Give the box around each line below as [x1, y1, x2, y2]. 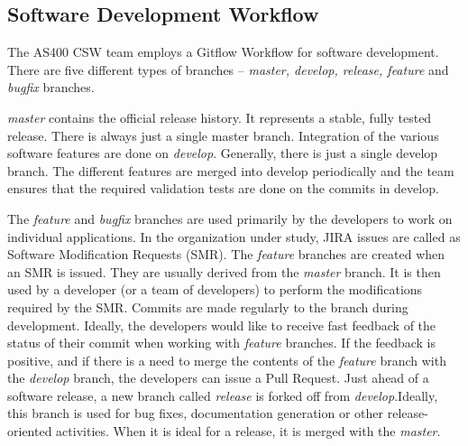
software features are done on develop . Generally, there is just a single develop [7, 144, 438, 163]
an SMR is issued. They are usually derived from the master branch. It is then [7, 262, 441, 281]
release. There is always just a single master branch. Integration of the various [7, 125, 439, 144]
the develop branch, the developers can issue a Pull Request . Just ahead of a [7, 368, 429, 387]
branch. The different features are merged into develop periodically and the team [7, 161, 454, 180]
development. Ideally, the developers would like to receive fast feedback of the [7, 315, 436, 334]
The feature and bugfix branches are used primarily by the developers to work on [7, 209, 453, 228]
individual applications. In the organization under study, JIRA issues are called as [7, 227, 461, 246]
